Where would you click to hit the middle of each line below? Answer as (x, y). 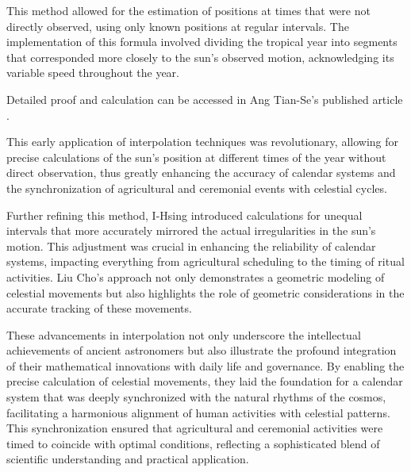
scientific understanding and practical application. (128, 459)
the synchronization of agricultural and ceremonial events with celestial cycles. (197, 188)
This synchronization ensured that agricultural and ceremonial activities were (195, 428)
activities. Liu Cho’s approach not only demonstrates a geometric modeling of (196, 276)
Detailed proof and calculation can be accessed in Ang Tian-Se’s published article (205, 99)
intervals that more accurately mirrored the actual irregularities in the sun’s (191, 230)
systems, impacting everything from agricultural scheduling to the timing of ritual (205, 261)
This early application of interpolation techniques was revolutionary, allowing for (202, 142)
